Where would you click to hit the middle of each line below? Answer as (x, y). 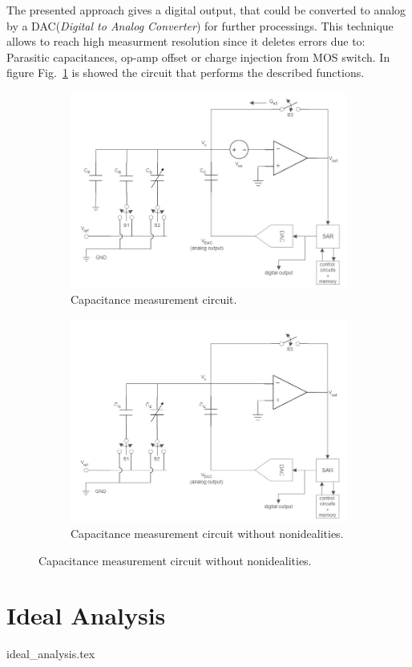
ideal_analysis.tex (51, 654)
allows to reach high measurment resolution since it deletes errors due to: (186, 41)
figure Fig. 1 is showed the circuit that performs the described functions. (186, 73)
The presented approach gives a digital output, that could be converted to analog (206, 10)
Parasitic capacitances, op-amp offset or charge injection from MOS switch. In (198, 57)
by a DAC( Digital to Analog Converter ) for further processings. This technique (200, 25)
